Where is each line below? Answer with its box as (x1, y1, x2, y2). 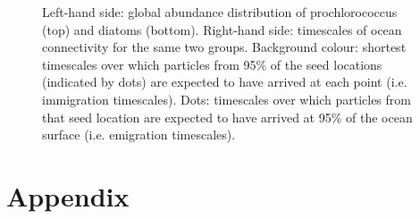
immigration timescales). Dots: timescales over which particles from (42, 89, 411, 108)
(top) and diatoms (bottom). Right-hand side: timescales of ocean (42, 20, 402, 38)
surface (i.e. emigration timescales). (42, 125, 236, 144)
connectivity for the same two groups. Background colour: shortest (42, 38, 407, 56)
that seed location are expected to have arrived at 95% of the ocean (42, 107, 413, 126)
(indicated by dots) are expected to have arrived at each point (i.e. (42, 72, 407, 91)
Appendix (6, 177, 130, 214)
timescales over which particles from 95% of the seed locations (42, 55, 382, 73)
